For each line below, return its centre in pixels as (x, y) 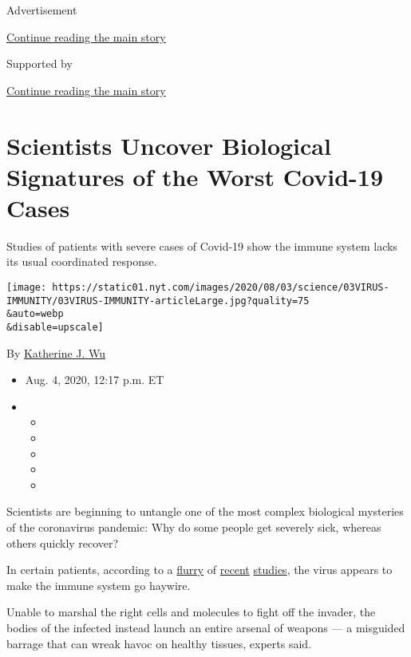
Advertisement (42, 10)
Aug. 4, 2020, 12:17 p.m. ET (95, 380)
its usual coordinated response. (82, 261)
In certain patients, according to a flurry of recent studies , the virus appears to (200, 570)
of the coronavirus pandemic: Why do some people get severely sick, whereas (194, 527)
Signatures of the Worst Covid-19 (195, 176)
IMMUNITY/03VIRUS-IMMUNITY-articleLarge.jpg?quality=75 (158, 301)
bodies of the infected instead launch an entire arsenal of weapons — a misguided (206, 627)
